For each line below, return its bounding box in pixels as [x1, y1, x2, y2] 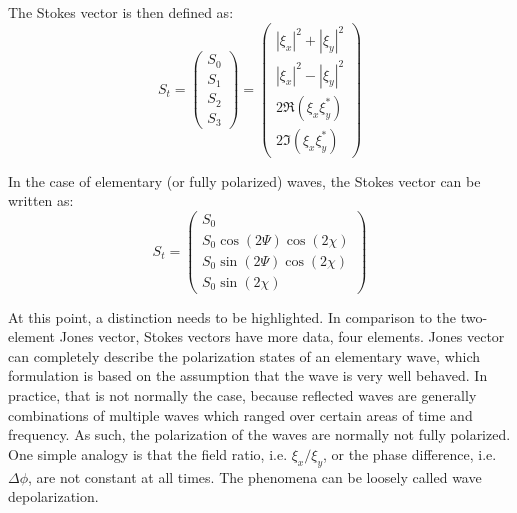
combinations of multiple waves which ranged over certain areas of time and [8, 404, 473, 425]
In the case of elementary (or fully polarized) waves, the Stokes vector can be [8, 170, 481, 191]
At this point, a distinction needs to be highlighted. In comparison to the [8, 306, 456, 327]
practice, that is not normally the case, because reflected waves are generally [8, 385, 477, 405]
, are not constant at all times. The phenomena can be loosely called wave [28, 466, 482, 487]
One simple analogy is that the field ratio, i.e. [8, 443, 288, 464]
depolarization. [8, 486, 99, 507]
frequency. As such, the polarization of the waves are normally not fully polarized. [8, 424, 511, 445]
